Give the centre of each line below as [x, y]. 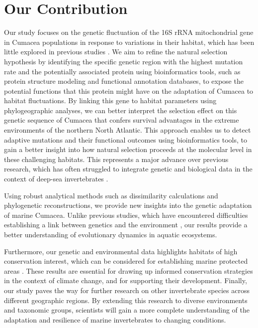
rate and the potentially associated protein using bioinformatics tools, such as [122, 71]
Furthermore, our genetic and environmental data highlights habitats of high [121, 251]
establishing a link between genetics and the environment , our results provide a [126, 225]
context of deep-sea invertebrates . [56, 179]
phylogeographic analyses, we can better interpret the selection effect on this [121, 110]
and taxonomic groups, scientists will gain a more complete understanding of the [127, 310]
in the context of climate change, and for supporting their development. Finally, [126, 280]
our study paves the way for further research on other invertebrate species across [127, 290]
